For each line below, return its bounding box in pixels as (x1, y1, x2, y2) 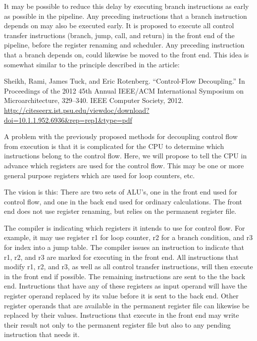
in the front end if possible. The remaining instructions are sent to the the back (4, 271, 246, 281)
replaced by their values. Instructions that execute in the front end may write (4, 310, 239, 320)
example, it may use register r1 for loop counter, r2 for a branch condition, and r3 (4, 232, 253, 243)
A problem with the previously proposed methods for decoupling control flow (4, 131, 238, 142)
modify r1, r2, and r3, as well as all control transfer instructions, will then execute (4, 261, 253, 272)
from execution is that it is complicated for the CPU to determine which (4, 141, 224, 151)
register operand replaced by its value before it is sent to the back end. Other (4, 291, 239, 301)
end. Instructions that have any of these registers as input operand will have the (4, 281, 248, 291)
